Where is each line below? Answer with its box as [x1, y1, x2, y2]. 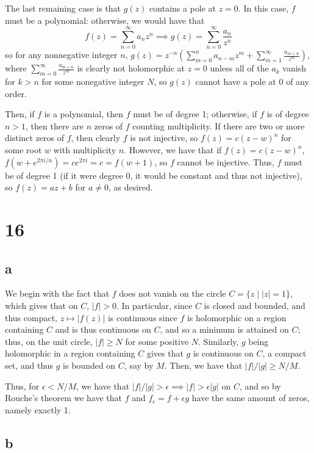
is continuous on [193, 347, 254, 360]
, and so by [239, 379, 281, 392]
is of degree [266, 107, 309, 120]
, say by [124, 359, 154, 371]
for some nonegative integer [41, 75, 145, 88]
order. [5, 87, 27, 100]
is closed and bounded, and [204, 299, 305, 312]
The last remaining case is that [5, 2, 121, 14]
